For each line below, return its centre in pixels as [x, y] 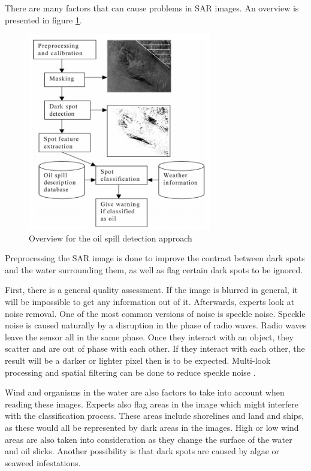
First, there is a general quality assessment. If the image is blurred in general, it [151, 290]
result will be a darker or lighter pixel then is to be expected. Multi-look [138, 360]
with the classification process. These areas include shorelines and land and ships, [155, 416]
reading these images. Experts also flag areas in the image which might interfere [152, 404]
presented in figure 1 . [43, 19]
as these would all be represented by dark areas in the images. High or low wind [152, 427]
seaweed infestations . [43, 462]
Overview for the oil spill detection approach [111, 238]
